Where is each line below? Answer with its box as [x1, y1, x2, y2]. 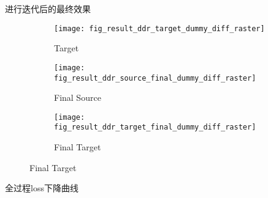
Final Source [54, 91, 101, 104]
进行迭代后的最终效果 [5, 2, 91, 15]
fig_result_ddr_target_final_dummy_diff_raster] [54, 123, 256, 132]
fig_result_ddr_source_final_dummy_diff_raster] [54, 73, 256, 82]
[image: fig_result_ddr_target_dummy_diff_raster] [54, 24, 265, 33]
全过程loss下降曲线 [5, 182, 78, 194]
